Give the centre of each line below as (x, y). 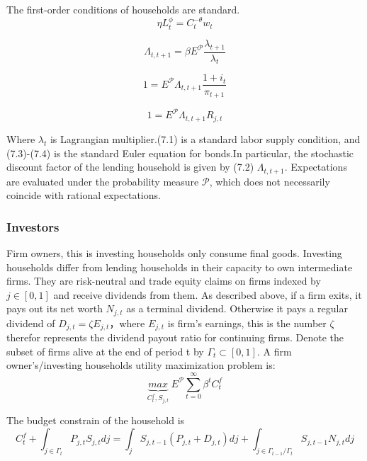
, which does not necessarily (270, 181)
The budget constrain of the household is (96, 420)
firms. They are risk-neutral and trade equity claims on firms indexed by (164, 281)
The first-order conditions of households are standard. (123, 9)
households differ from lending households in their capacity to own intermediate (180, 267)
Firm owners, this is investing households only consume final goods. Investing (174, 252)
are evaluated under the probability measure (103, 181)
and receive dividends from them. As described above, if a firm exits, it (208, 294)
